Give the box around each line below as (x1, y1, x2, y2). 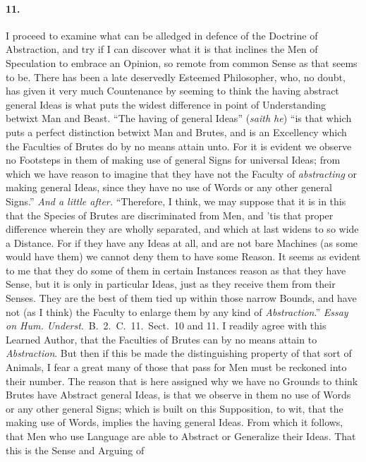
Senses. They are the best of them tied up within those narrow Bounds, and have (6, 291, 357, 305)
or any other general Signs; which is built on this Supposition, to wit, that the (6, 401, 343, 415)
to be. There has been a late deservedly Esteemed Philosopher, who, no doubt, (6, 69, 346, 84)
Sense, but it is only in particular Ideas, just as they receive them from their (6, 276, 336, 291)
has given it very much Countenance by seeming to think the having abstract (6, 83, 339, 98)
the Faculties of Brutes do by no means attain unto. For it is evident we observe (6, 138, 352, 153)
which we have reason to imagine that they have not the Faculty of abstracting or (6, 166, 358, 181)
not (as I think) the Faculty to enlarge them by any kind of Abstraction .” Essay (6, 304, 348, 319)
